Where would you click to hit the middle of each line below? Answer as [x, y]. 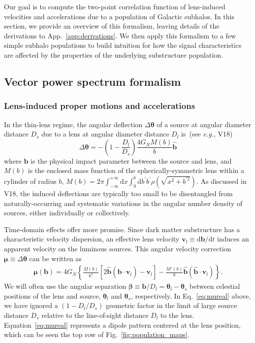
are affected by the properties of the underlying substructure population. [114, 54]
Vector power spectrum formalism [93, 81]
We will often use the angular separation [65, 286]
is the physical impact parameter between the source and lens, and [131, 160]
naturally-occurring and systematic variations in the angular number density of [123, 203]
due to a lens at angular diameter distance [105, 134]
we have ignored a [31, 305]
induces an [233, 239]
